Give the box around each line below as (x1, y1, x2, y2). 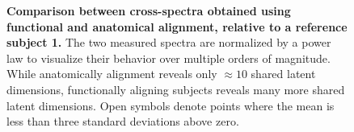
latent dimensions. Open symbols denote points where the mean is (6, 97, 335, 113)
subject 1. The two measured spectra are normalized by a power (6, 34, 331, 51)
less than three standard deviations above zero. (6, 113, 239, 130)
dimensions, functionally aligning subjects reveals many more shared (6, 80, 345, 97)
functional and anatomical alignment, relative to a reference (6, 18, 348, 35)
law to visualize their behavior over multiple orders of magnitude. (6, 49, 331, 66)
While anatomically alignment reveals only (6, 65, 217, 82)
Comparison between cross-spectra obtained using (6, 2, 291, 19)
